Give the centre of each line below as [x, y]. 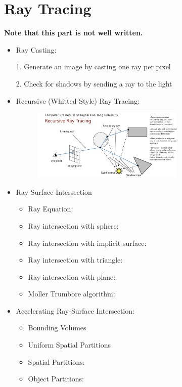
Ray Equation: [51, 209]
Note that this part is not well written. [74, 33]
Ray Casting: [36, 49]
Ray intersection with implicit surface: [87, 243]
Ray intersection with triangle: [75, 260]
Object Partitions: [56, 379]
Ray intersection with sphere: [73, 225]
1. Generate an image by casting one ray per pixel [93, 67]
